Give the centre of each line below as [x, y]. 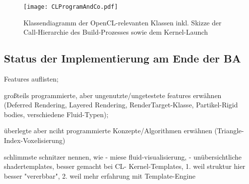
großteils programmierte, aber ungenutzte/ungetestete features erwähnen [113, 95]
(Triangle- [229, 131]
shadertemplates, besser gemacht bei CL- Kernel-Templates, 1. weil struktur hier [125, 166]
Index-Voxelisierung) [35, 140]
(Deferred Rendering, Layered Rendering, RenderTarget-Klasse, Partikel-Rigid [121, 105]
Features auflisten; [31, 79]
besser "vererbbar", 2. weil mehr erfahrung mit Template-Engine [100, 175]
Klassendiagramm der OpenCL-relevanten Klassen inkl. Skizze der [123, 22]
